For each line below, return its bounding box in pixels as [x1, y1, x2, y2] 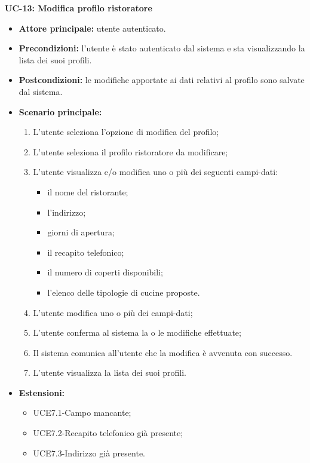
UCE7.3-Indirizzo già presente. [33, 446, 145, 459]
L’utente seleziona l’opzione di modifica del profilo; [33, 125, 219, 138]
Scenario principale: [19, 105, 102, 118]
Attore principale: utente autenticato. [19, 22, 166, 34]
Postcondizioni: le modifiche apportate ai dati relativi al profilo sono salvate [19, 73, 305, 86]
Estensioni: [19, 386, 65, 398]
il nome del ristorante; [47, 185, 128, 198]
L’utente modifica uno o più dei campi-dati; [33, 306, 193, 318]
